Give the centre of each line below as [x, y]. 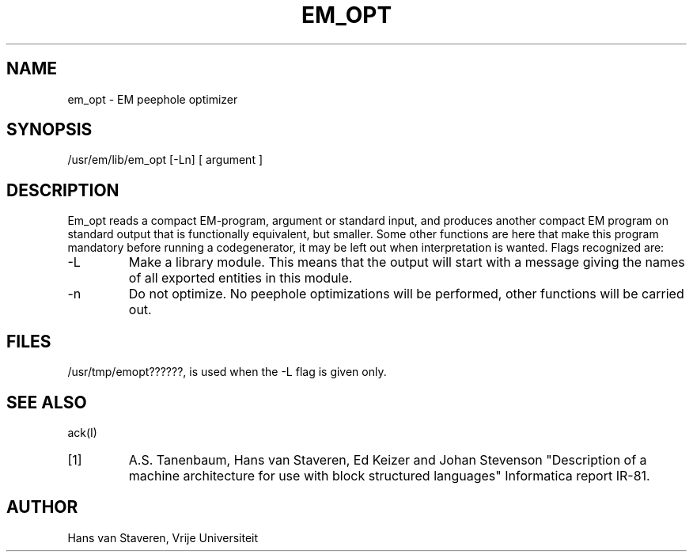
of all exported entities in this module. [240, 278]
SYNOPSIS [49, 130]
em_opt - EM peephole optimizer [153, 99]
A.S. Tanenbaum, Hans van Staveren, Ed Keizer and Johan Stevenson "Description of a [388, 459]
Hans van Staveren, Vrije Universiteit [163, 537]
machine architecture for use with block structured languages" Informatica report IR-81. [389, 475]
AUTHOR [42, 507]
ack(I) [82, 432]
